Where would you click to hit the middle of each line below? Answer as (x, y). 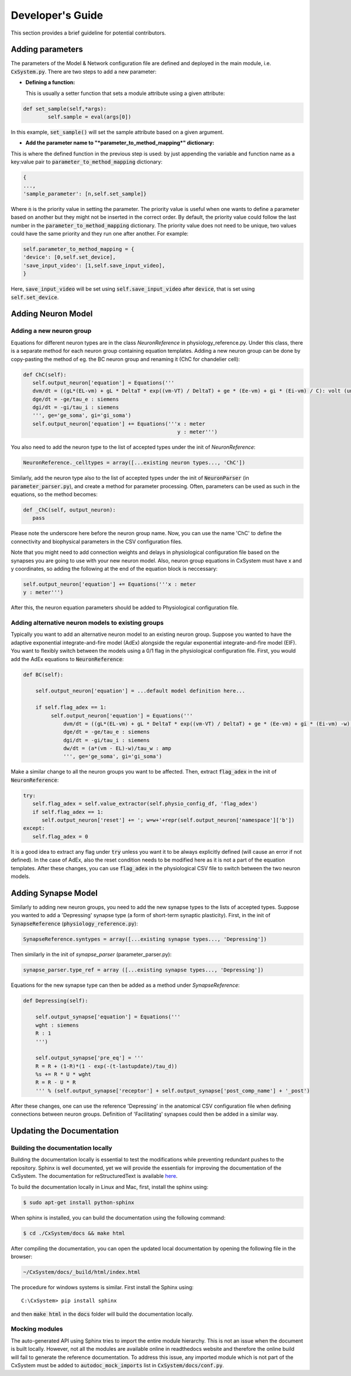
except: (34, 828)
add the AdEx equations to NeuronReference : (67, 659)
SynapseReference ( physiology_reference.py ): (74, 924)
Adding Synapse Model (54, 893)
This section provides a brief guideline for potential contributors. (88, 33)
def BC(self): (43, 675)
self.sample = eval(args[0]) (90, 117)
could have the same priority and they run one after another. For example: (100, 234)
